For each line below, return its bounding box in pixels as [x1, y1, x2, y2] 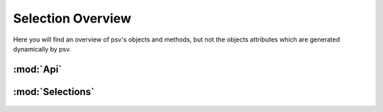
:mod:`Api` [13, 63, 62, 75]
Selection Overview [13, 11, 131, 26]
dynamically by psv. [13, 44, 72, 53]
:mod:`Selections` [13, 85, 95, 98]
